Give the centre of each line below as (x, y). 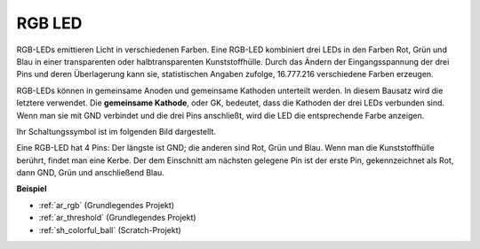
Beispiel (32, 189)
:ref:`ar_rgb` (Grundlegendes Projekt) (107, 205)
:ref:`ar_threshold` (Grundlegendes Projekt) (117, 218)
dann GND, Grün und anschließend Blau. (90, 173)
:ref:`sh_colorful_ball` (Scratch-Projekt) (110, 230)
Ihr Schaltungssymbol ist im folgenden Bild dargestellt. (116, 131)
